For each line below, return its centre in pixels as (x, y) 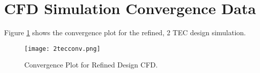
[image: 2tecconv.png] (62, 49)
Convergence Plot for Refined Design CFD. (91, 65)
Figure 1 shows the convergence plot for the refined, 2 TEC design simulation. (125, 32)
